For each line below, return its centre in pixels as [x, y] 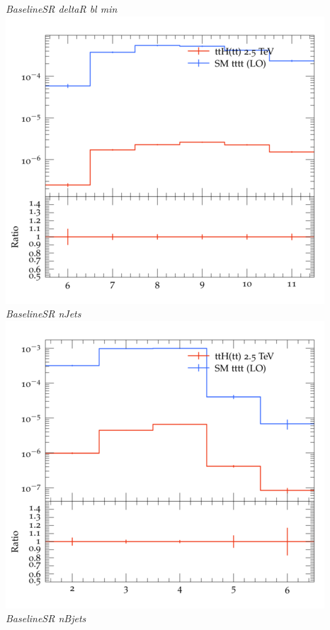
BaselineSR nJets [44, 314]
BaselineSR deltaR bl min [62, 9]
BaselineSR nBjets [46, 618]
